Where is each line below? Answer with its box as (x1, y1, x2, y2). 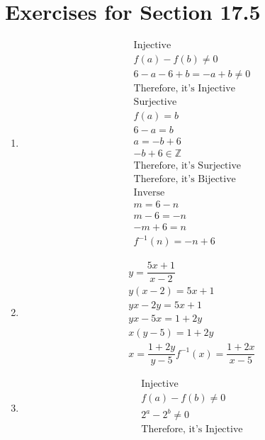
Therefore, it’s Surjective (133, 161, 242, 171)
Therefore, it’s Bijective (133, 174, 236, 185)
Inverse (133, 188, 165, 198)
